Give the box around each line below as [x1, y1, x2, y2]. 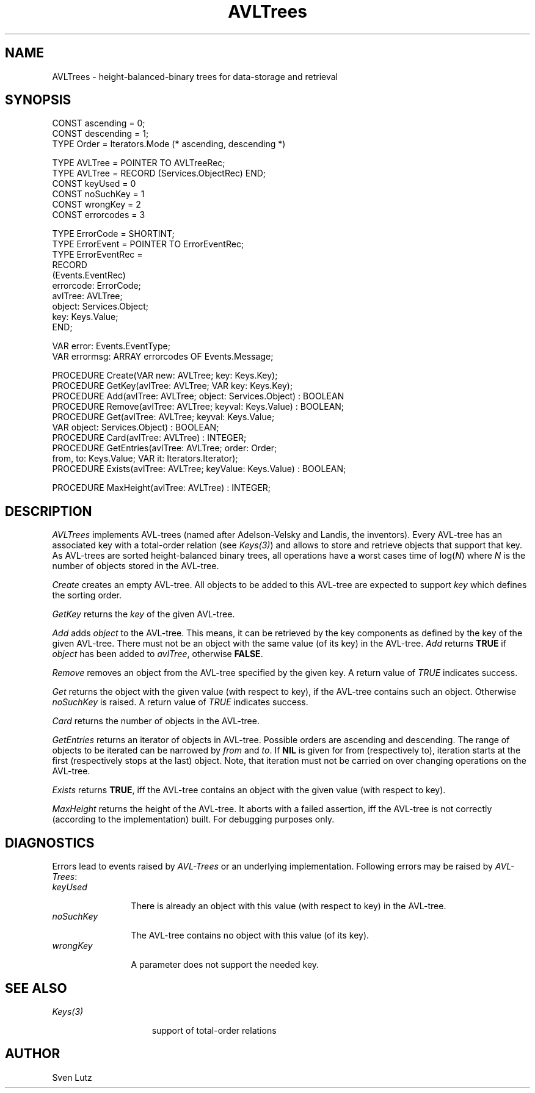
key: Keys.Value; [52, 311, 118, 322]
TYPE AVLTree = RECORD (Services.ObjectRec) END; [52, 168, 266, 179]
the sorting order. [52, 590, 122, 601]
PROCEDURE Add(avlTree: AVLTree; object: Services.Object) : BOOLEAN [52, 391, 344, 402]
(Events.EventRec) [52, 270, 126, 281]
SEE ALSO [5, 980, 67, 996]
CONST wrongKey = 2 [52, 199, 141, 210]
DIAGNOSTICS [5, 835, 95, 851]
